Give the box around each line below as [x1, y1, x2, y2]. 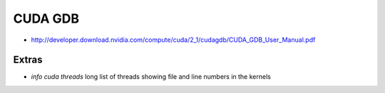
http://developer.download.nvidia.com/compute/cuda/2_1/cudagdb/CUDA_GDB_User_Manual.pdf [31, 35, 316, 44]
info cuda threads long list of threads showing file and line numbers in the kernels [31, 72, 271, 81]
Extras [13, 54, 43, 66]
